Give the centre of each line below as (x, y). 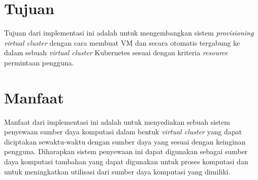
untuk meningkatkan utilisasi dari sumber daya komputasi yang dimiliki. (117, 171)
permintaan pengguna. (39, 62)
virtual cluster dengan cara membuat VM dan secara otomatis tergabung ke (122, 42)
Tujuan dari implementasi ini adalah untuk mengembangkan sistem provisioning (129, 33)
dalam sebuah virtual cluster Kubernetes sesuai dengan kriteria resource (116, 52)
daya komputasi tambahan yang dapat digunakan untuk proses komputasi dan (126, 161)
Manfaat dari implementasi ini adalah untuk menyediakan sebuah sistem (117, 121)
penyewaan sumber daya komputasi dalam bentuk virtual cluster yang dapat (123, 132)
